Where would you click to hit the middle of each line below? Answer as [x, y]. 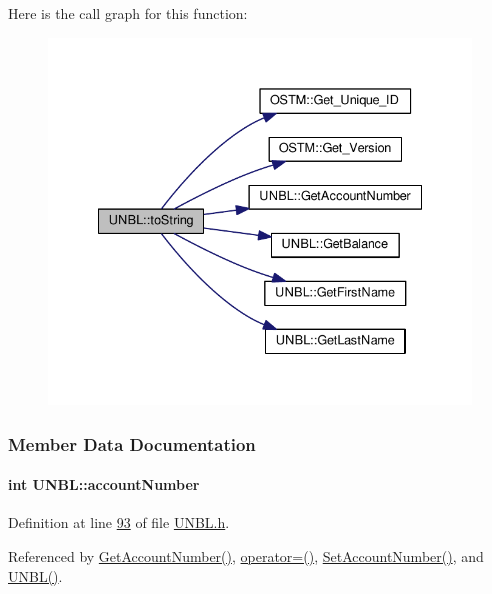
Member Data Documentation [132, 443]
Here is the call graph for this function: [128, 13]
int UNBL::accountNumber [104, 484]
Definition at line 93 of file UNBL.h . [119, 522]
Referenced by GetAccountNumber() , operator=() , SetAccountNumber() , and [246, 555]
